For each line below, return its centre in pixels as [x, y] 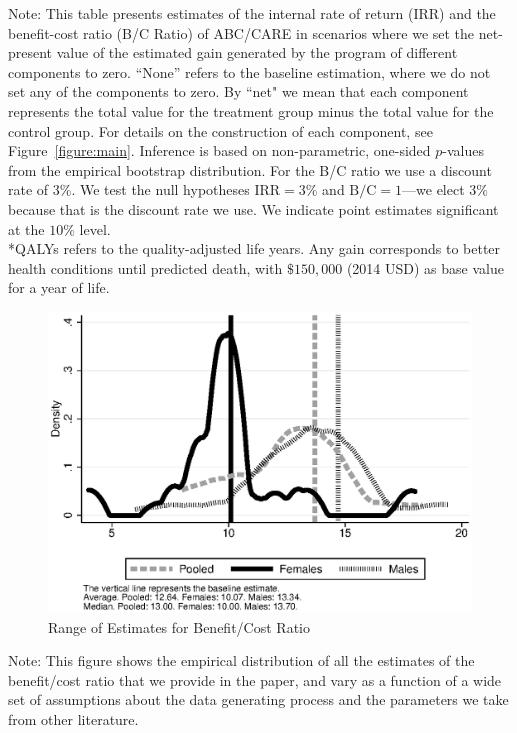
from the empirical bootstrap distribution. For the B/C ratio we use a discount [250, 169]
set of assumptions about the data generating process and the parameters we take [258, 699]
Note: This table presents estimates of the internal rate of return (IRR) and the [252, 13]
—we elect [433, 189]
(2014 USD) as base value [425, 267]
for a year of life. [59, 287]
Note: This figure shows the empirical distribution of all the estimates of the [241, 660]
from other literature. [73, 718]
